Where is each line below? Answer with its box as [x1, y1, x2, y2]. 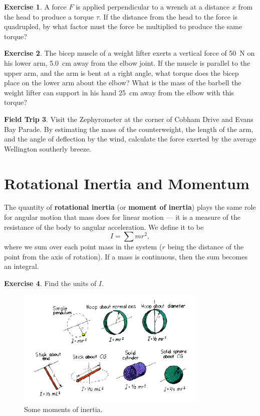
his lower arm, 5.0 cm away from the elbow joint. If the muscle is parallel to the [4, 57, 250, 68]
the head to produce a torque [4, 11, 94, 22]
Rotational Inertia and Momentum [4, 173, 249, 193]
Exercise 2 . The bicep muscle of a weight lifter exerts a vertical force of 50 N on [4, 48, 255, 58]
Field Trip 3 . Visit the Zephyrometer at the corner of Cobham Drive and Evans [4, 113, 253, 124]
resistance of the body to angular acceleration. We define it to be [4, 221, 204, 232]
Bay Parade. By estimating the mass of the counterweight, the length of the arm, [4, 123, 253, 134]
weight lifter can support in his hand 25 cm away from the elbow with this [4, 87, 234, 97]
